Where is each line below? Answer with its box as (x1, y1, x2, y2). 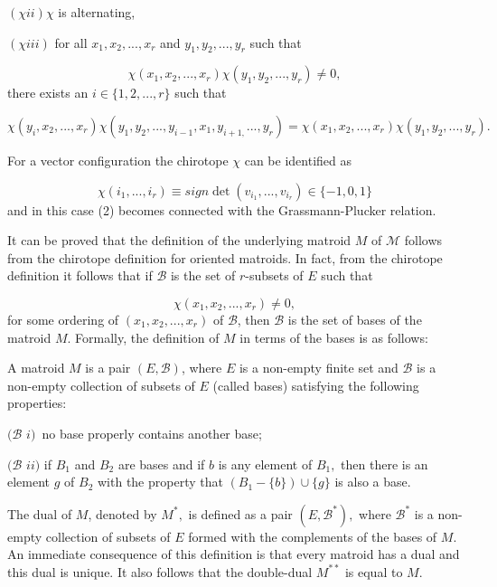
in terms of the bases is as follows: (239, 327, 428, 346)
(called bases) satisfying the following (212, 375, 419, 394)
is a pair (85, 358, 131, 377)
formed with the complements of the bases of (188, 526, 437, 545)
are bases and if (117, 454, 205, 473)
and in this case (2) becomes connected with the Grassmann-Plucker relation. (7, 200, 436, 219)
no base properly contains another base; (42, 423, 262, 442)
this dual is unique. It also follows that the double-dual (7, 562, 313, 581)
